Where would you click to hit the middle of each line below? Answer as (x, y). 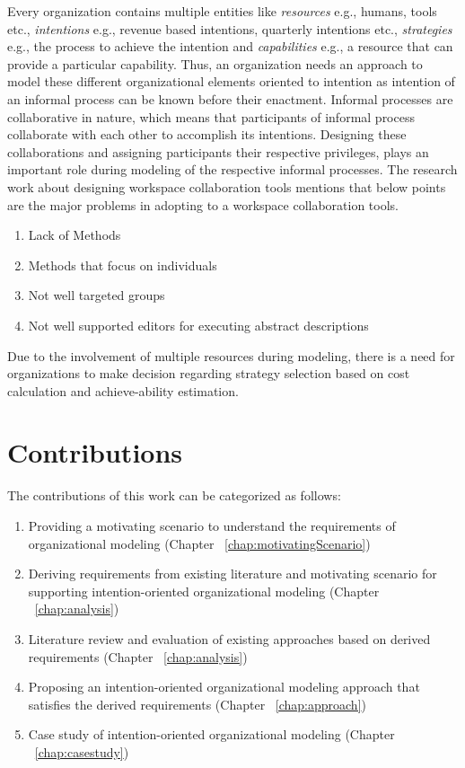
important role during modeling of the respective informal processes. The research (232, 169)
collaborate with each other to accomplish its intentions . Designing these (207, 134)
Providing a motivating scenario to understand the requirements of (212, 525)
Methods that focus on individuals (123, 265)
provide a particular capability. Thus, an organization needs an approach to (215, 63)
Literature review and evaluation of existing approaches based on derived (229, 638)
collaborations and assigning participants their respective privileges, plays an (218, 151)
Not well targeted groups (97, 295)
